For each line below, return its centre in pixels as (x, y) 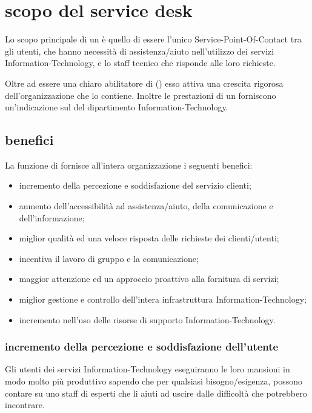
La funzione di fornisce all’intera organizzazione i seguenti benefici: (129, 165)
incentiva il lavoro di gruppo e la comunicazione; (109, 258)
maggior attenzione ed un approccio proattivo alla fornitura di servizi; (149, 279)
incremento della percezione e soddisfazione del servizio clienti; (135, 185)
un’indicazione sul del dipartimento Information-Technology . (117, 107)
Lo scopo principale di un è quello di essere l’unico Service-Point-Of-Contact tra (153, 39)
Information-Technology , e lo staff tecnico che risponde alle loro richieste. (140, 63)
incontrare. (25, 405)
